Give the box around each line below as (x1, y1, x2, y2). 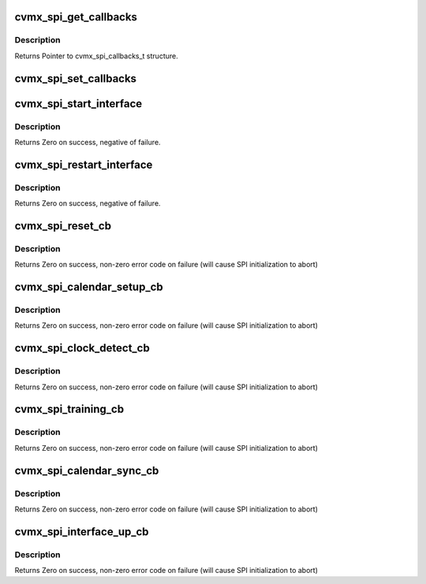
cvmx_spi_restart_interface (14, 158, 153, 171)
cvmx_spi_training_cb (14, 403, 125, 416)
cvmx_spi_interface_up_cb (14, 525, 149, 538)
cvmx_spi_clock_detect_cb (14, 341, 150, 355)
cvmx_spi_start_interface (14, 97, 143, 110)
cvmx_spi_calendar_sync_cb (14, 463, 159, 477)
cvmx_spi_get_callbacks (14, 10, 138, 24)
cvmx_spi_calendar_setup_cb (14, 281, 163, 294)
